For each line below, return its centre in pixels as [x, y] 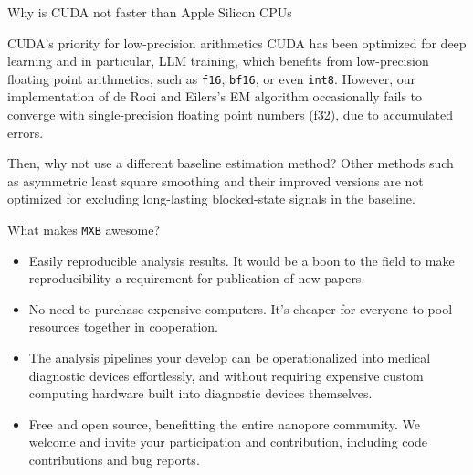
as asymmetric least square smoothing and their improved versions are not [215, 180]
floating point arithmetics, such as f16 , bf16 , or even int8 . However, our [212, 78]
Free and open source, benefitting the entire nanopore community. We [225, 423]
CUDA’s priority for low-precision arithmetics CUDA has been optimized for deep [237, 42]
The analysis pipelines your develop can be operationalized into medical [230, 358]
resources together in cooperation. [123, 327]
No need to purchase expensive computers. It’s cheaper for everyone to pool [241, 308]
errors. [26, 132]
